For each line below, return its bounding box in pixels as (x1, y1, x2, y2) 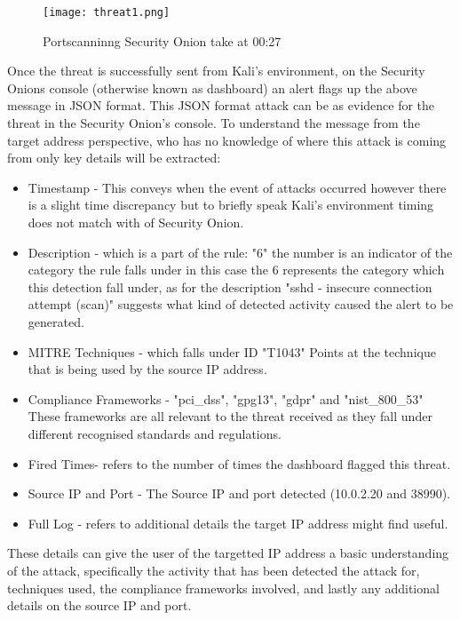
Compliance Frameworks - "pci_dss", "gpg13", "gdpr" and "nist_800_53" (28, 389, 424, 408)
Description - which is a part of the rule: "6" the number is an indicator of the (28, 242, 453, 261)
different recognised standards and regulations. (28, 424, 282, 442)
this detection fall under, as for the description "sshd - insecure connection (28, 277, 432, 296)
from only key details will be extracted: (7, 148, 221, 167)
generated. (28, 312, 84, 330)
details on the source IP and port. (7, 596, 192, 615)
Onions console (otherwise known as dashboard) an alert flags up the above (7, 78, 417, 97)
